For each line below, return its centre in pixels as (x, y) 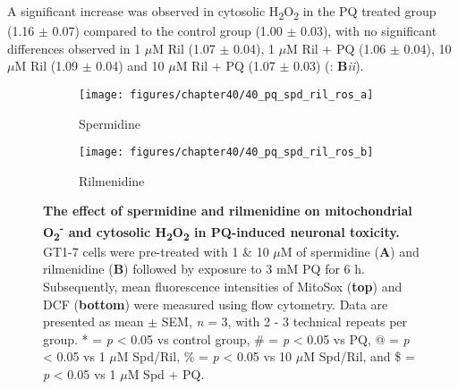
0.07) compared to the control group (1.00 (167, 31)
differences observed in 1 (74, 48)
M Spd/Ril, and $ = (359, 356)
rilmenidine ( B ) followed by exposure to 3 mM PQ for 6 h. (204, 269)
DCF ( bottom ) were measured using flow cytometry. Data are (216, 304)
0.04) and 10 (130, 66)
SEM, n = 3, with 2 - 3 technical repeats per (284, 321)
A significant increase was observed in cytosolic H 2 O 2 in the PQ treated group (222, 12)
